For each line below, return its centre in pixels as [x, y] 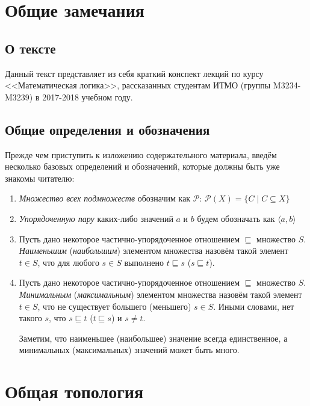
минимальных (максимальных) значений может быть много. [129, 350]
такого [30, 318]
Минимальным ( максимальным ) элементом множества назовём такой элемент [160, 294]
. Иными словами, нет [254, 306]
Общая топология [74, 391]
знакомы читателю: [40, 178]
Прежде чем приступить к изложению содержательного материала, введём [141, 154]
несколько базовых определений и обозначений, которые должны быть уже [142, 166]
